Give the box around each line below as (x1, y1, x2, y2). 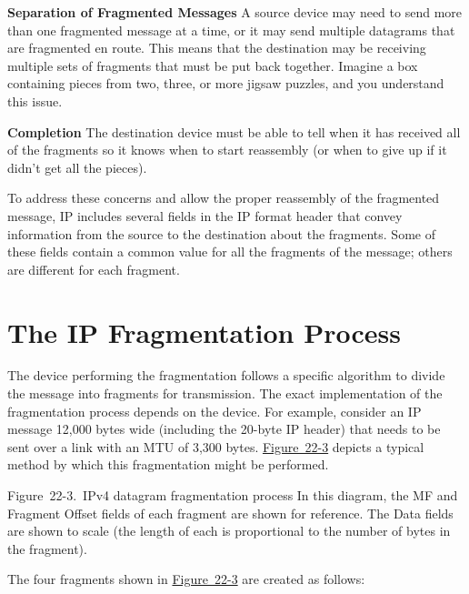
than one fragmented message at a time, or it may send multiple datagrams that (7, 20, 455, 39)
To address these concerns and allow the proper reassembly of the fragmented (7, 188, 440, 207)
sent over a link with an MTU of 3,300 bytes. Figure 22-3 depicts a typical (7, 437, 424, 456)
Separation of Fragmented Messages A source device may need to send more (7, 3, 463, 21)
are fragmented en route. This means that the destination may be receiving (7, 38, 426, 57)
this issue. (7, 91, 63, 110)
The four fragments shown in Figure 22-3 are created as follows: (7, 569, 365, 589)
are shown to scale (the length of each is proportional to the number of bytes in (7, 521, 451, 540)
